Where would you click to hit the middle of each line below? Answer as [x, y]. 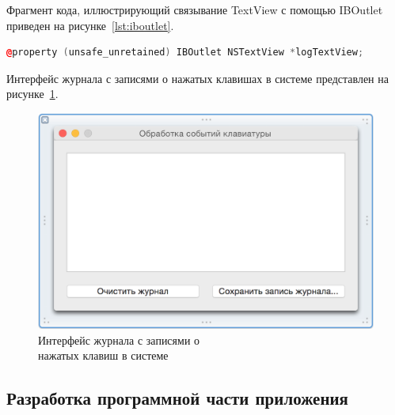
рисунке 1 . [32, 94]
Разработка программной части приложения [177, 398]
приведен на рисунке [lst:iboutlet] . [90, 25]
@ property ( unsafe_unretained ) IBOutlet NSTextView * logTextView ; [185, 53]
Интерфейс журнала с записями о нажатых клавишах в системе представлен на [197, 78]
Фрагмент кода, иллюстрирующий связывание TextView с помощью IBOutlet [195, 9]
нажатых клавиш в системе [103, 355]
